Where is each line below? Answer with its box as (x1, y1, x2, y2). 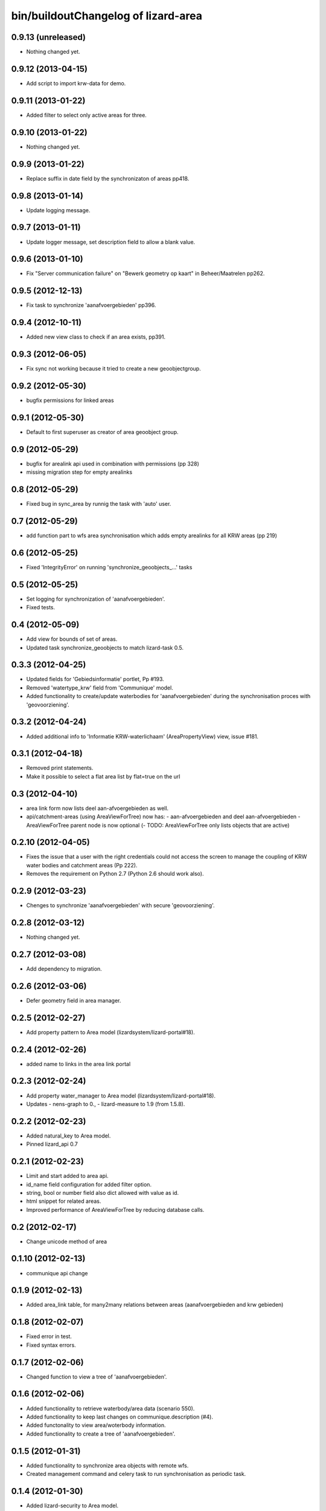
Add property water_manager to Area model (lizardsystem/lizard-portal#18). (26, 1092, 216, 1099)
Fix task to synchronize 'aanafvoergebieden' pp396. (26, 302, 156, 309)
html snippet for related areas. (26, 1197, 101, 1205)
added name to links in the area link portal (26, 1060, 131, 1067)
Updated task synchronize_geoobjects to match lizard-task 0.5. (26, 644, 184, 651)
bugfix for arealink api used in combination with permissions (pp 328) (26, 460, 199, 467)
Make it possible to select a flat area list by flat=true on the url (26, 772, 181, 780)
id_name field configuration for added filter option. (26, 1180, 152, 1188)
